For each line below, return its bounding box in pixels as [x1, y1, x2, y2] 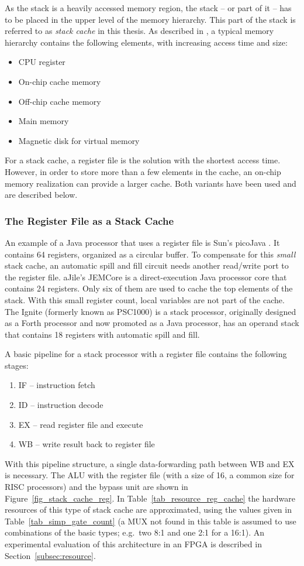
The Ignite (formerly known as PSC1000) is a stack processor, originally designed [5, 305, 296, 317]
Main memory [18, 115, 69, 127]
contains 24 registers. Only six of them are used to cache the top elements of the [5, 282, 293, 294]
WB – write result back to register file [18, 438, 155, 450]
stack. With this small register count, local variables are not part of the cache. [5, 293, 285, 306]
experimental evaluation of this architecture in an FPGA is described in [5, 538, 262, 550]
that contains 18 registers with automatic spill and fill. [5, 328, 200, 340]
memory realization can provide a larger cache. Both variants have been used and [5, 177, 296, 189]
